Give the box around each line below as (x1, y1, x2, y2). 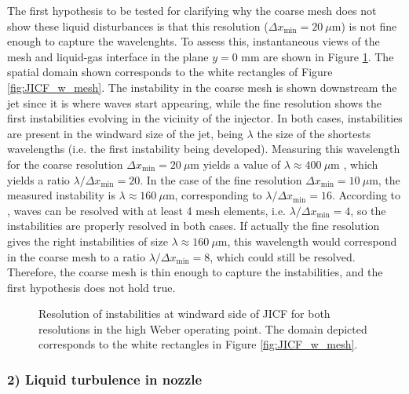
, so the (350, 202, 386, 218)
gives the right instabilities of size (7, 232, 168, 249)
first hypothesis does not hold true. (7, 279, 176, 295)
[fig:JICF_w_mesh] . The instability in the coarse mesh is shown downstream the (7, 78, 397, 95)
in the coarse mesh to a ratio (7, 248, 145, 264)
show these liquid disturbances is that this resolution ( (7, 17, 268, 34)
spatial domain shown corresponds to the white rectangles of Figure (7, 64, 333, 80)
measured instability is (7, 187, 115, 203)
